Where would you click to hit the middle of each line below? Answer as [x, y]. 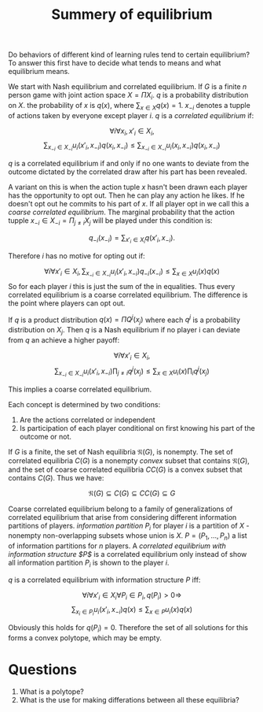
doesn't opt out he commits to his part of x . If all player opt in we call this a [129, 203]
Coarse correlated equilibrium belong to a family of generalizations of [121, 509]
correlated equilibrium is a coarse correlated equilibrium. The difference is [128, 295]
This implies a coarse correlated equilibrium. [80, 389]
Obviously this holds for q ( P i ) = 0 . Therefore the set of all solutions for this [128, 628]
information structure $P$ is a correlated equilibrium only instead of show [128, 554]
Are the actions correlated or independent [87, 420]
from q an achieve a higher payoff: [64, 340]
